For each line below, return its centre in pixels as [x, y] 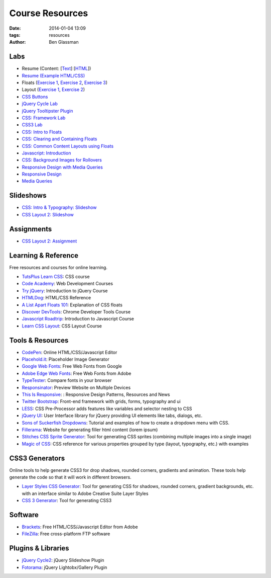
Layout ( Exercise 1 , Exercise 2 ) [53, 90]
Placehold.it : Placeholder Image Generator [66, 359]
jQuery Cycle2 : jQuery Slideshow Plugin [63, 560]
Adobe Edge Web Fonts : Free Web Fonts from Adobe [77, 373]
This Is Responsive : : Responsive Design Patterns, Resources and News [96, 394]
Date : [15, 28]
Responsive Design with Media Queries [62, 167]
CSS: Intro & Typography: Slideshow [59, 208]
